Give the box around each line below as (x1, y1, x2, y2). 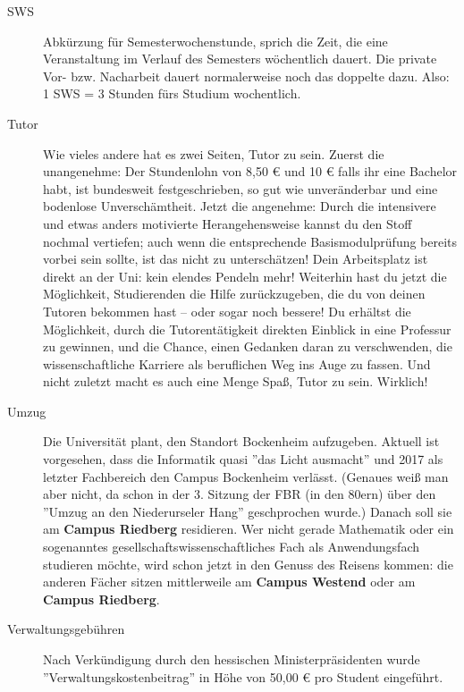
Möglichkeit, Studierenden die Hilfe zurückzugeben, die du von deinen (43, 284, 426, 303)
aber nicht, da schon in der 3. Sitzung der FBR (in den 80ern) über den (43, 485, 436, 503)
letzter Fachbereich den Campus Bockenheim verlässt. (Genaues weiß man (43, 467, 449, 485)
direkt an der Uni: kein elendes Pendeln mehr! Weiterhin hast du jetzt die (43, 266, 447, 285)
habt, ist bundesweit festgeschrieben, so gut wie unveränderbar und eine (43, 179, 438, 198)
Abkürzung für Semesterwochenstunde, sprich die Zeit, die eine (43, 31, 388, 50)
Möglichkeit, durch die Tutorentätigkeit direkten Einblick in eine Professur (43, 319, 451, 338)
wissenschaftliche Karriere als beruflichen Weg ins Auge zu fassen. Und (43, 354, 431, 373)
